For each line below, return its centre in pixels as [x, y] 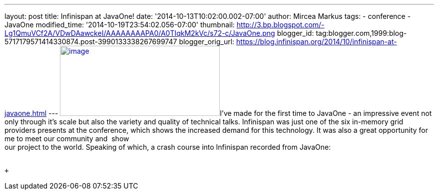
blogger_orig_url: [207, 42]
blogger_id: [295, 33]
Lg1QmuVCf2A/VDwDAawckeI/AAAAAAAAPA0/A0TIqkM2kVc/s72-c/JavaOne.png [140, 33]
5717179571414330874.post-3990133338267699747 [91, 42]
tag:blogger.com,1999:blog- [361, 33]
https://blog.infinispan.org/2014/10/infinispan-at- [317, 42]
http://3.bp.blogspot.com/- [280, 25]
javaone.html [26, 113]
